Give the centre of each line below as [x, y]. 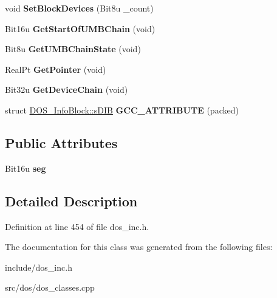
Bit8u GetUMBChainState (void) [73, 49]
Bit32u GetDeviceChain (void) [67, 90]
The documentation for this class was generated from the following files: [139, 247]
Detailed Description [71, 201]
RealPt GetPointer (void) [56, 69]
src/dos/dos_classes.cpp [50, 287]
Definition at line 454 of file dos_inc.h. [77, 226]
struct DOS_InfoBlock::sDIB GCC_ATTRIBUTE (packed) [122, 110]
